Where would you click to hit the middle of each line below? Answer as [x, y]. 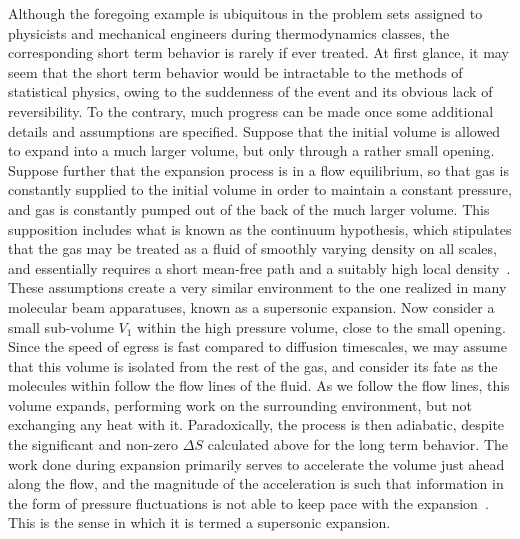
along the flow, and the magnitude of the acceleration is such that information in [256, 483]
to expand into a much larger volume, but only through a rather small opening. [251, 150]
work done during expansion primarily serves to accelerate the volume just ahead [256, 463]
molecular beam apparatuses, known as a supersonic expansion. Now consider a [251, 306]
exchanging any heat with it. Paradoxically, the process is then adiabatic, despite [256, 424]
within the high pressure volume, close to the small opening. [321, 326]
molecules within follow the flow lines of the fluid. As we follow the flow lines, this [259, 385]
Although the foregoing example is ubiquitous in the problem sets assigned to [245, 13]
